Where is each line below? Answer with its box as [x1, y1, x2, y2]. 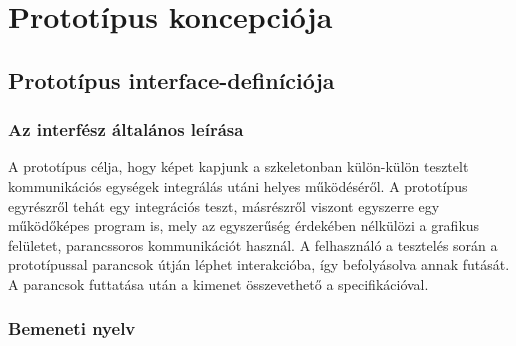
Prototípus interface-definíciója [8, 64, 335, 95]
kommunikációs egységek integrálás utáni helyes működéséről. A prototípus [8, 175, 468, 196]
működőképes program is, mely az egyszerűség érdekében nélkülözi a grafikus [8, 215, 480, 236]
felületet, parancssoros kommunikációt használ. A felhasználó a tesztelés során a [8, 234, 498, 255]
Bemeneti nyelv [8, 316, 136, 341]
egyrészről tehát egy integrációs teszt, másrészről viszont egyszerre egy [8, 195, 440, 216]
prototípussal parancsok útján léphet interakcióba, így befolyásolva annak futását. [8, 254, 510, 275]
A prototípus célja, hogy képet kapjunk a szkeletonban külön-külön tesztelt [8, 156, 469, 177]
